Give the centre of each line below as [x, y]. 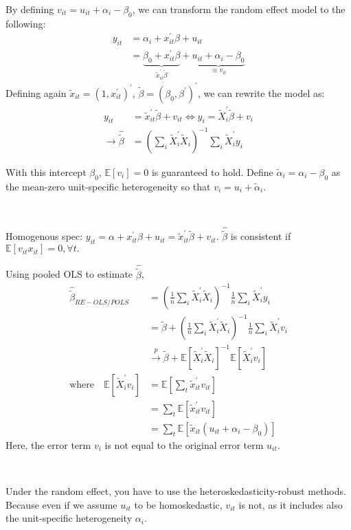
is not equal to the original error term [184, 444]
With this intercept [46, 172]
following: [26, 23]
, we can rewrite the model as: [261, 92]
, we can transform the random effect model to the [239, 9]
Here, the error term [48, 444]
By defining [30, 9]
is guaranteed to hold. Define [212, 172]
